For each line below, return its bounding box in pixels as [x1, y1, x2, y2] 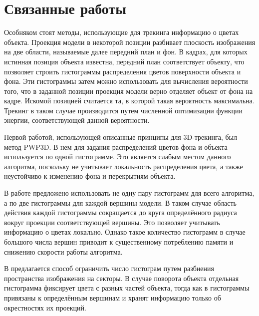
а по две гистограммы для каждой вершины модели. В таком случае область [4, 197, 237, 208]
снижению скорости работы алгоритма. [4, 246, 123, 257]
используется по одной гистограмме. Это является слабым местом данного [4, 151, 231, 162]
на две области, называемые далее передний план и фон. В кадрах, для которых [4, 46, 248, 57]
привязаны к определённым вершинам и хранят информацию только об [4, 292, 221, 303]
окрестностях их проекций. [4, 302, 86, 313]
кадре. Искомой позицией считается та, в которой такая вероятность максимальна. [4, 95, 255, 106]
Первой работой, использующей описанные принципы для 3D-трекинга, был [4, 132, 238, 142]
